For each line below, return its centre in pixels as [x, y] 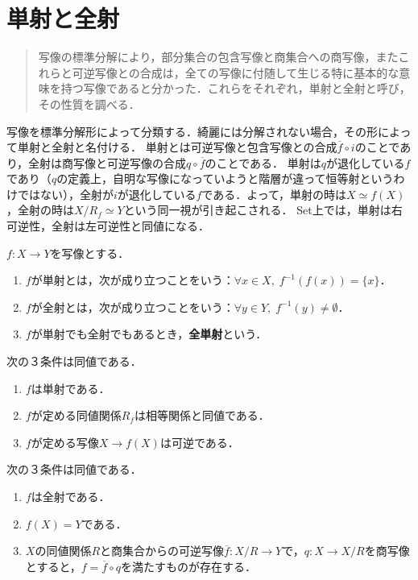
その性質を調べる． [89, 104]
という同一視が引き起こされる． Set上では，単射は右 [263, 210]
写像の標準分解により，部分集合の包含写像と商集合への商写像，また [218, 57]
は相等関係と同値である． [202, 415]
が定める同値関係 [76, 415]
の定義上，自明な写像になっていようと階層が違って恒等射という [225, 178]
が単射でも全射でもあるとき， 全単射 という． [149, 334]
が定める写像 [65, 442]
